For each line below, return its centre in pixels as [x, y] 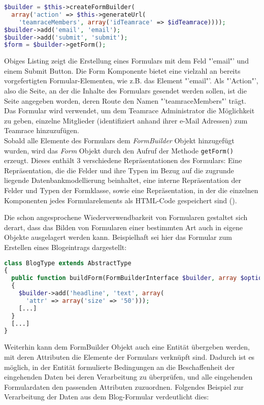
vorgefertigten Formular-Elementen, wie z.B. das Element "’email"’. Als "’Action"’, [131, 81]
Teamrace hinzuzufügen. [42, 130]
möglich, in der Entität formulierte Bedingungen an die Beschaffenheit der [120, 367]
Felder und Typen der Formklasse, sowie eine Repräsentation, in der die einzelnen [131, 190]
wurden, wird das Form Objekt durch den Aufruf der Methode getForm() [119, 150]
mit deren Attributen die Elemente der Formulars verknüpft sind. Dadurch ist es [129, 356]
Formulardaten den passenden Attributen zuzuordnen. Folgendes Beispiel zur [124, 386]
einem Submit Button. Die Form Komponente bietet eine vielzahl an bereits [122, 70]
